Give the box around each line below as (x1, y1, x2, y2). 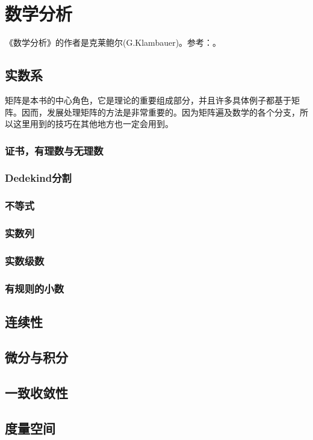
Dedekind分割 (5, 170, 72, 185)
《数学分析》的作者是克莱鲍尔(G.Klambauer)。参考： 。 (5, 36, 222, 49)
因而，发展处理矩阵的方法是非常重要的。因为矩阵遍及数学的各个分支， (21, 105, 300, 118)
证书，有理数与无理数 (5, 143, 104, 158)
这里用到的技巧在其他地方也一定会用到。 (13, 117, 173, 130)
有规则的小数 (5, 280, 64, 296)
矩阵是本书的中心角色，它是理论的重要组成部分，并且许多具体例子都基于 (5, 93, 291, 106)
